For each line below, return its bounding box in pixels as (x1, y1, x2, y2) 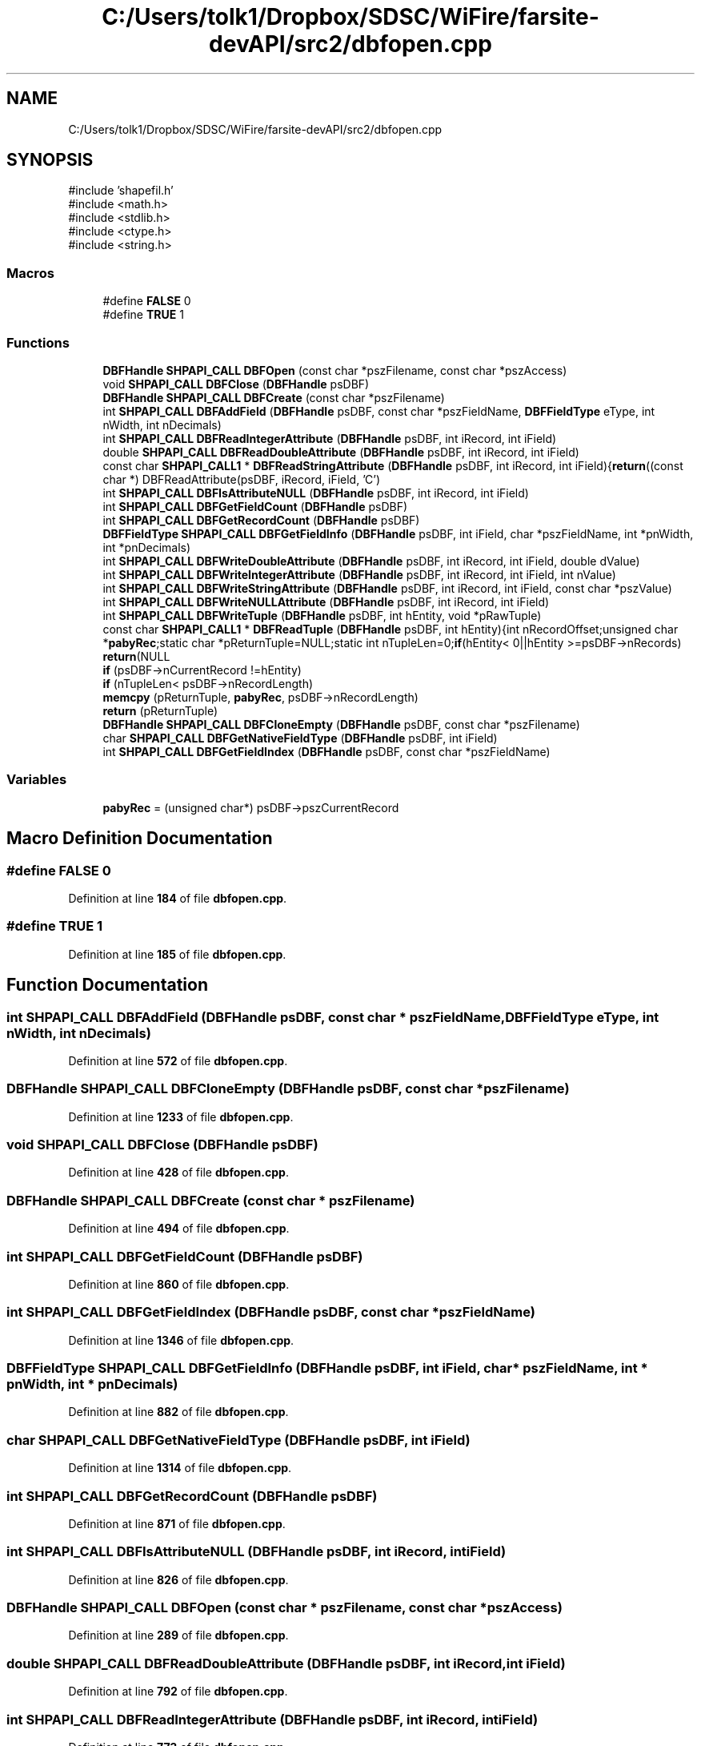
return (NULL (102, 649, 170, 663)
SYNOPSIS (6, 150, 94, 171)
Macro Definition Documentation (6, 828, 273, 849)
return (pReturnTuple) (102, 703, 218, 718)
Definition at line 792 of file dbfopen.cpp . (68, 1684, 288, 1699)
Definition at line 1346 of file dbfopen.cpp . (68, 1333, 294, 1347)
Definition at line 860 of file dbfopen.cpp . (68, 1277, 290, 1291)
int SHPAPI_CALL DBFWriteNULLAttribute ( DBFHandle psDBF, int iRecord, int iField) (102, 594, 550, 609)
